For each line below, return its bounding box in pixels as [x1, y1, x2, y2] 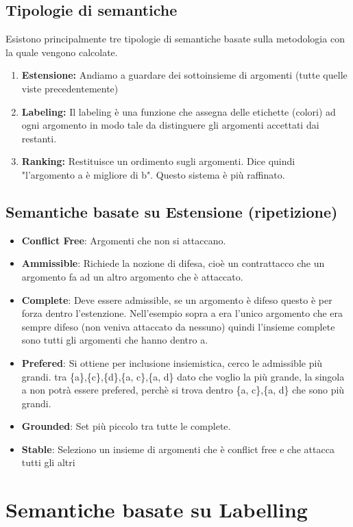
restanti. [21, 131, 57, 145]
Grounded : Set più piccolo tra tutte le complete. [21, 419, 231, 433]
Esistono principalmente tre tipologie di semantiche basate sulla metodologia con [5, 31, 345, 46]
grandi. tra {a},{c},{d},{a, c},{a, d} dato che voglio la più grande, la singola [21, 369, 345, 383]
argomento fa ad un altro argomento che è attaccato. [21, 269, 243, 283]
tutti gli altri [21, 455, 75, 470]
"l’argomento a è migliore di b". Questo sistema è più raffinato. [21, 167, 285, 181]
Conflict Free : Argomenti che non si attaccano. [21, 233, 226, 247]
